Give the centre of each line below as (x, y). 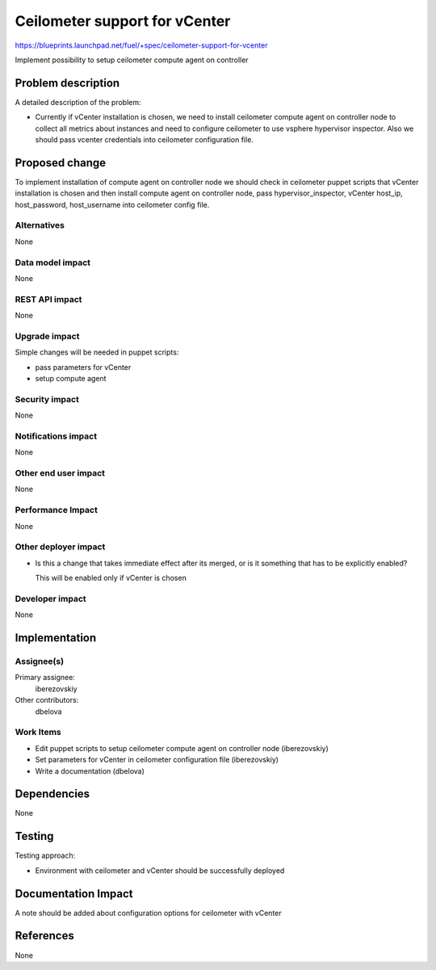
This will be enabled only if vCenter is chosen (111, 578)
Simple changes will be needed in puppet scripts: (97, 352)
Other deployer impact (60, 547)
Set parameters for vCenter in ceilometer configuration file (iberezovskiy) (157, 760)
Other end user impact (60, 473)
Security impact (47, 399)
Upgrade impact (47, 336)
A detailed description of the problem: (78, 102)
